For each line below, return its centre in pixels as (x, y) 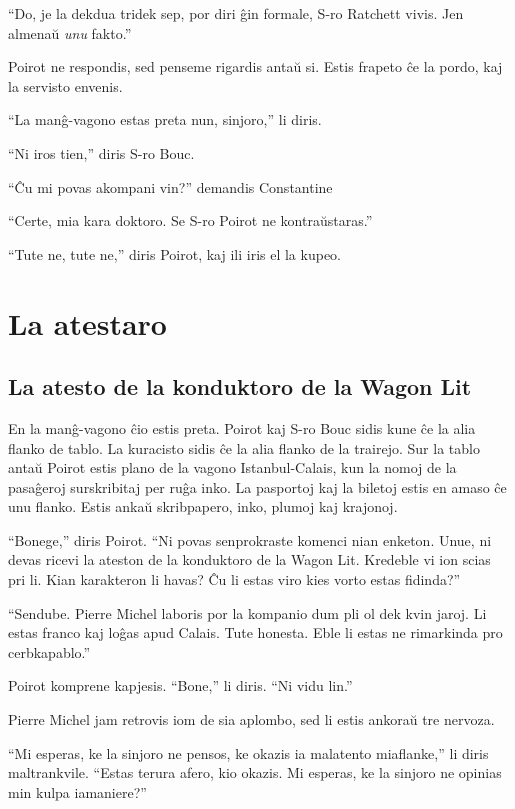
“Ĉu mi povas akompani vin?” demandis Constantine (170, 186)
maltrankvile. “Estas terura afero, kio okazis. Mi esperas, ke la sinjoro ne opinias (255, 772)
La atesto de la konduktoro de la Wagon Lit (240, 386)
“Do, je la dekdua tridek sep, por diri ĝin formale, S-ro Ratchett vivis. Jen (236, 13)
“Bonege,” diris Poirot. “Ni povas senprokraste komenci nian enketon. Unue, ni (250, 539)
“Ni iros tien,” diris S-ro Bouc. (101, 152)
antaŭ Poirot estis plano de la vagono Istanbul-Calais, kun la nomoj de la (232, 467)
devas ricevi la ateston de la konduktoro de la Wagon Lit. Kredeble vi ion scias (249, 559)
